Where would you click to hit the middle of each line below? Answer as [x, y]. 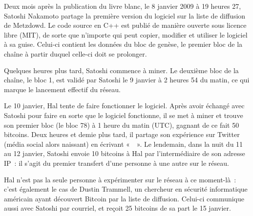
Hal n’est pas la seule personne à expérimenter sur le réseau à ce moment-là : [120, 179]
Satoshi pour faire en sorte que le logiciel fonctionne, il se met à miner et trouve [124, 115]
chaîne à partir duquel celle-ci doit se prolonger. [75, 53]
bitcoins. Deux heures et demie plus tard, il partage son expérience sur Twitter [122, 134]
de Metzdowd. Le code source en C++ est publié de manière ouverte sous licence [125, 25]
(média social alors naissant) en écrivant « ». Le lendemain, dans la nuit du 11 [124, 144]
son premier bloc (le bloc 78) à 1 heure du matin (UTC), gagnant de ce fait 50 [122, 125]
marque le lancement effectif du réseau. [62, 89]
